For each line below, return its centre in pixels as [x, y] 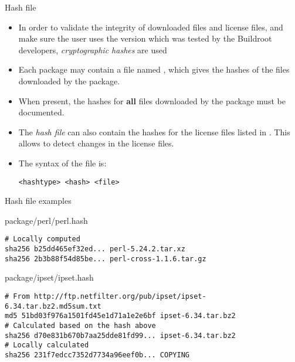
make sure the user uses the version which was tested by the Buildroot [145, 38]
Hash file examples [38, 201]
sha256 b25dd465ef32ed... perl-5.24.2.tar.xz [95, 249]
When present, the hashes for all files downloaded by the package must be [152, 100]
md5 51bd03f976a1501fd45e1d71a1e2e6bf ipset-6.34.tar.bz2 [120, 316]
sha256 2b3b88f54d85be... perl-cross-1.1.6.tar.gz [106, 259]
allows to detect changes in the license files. [96, 143]
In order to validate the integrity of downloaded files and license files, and [151, 27]
